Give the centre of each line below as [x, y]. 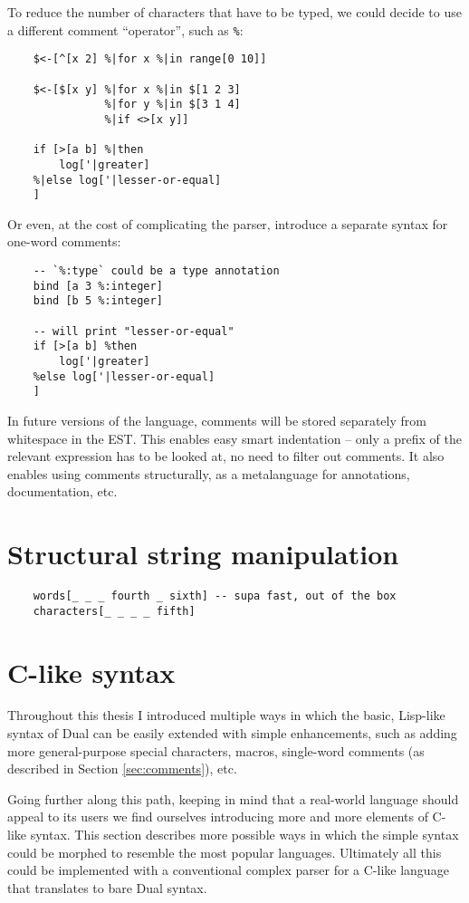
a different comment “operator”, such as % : [125, 29]
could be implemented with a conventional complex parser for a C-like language [228, 870]
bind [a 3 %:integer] [98, 286]
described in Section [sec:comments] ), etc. [122, 769]
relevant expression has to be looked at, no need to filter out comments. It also [226, 456]
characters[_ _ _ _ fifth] [114, 611]
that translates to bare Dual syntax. [107, 887]
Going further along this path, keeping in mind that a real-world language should [233, 798]
